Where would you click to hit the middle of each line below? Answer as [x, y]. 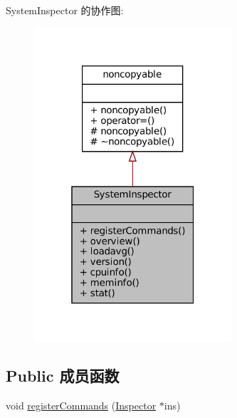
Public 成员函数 [63, 376]
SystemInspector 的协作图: [65, 10]
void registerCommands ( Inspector [81, 406]
